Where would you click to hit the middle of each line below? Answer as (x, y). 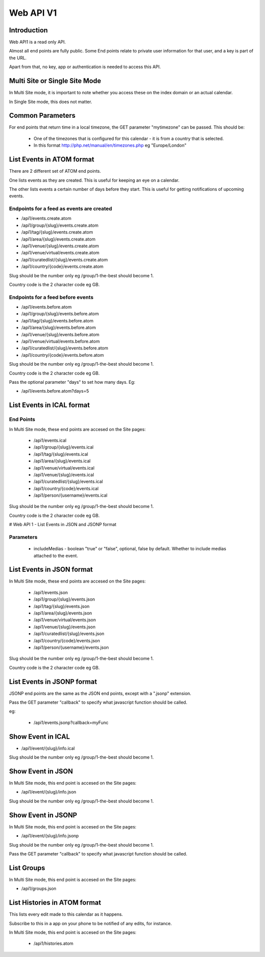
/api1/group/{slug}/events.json (64, 599)
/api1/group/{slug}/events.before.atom (60, 314)
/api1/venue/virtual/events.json (65, 620)
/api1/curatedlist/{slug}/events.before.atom (65, 348)
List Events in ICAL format (50, 405)
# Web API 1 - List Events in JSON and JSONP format (63, 525)
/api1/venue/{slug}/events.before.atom (60, 334)
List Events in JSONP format (53, 681)
